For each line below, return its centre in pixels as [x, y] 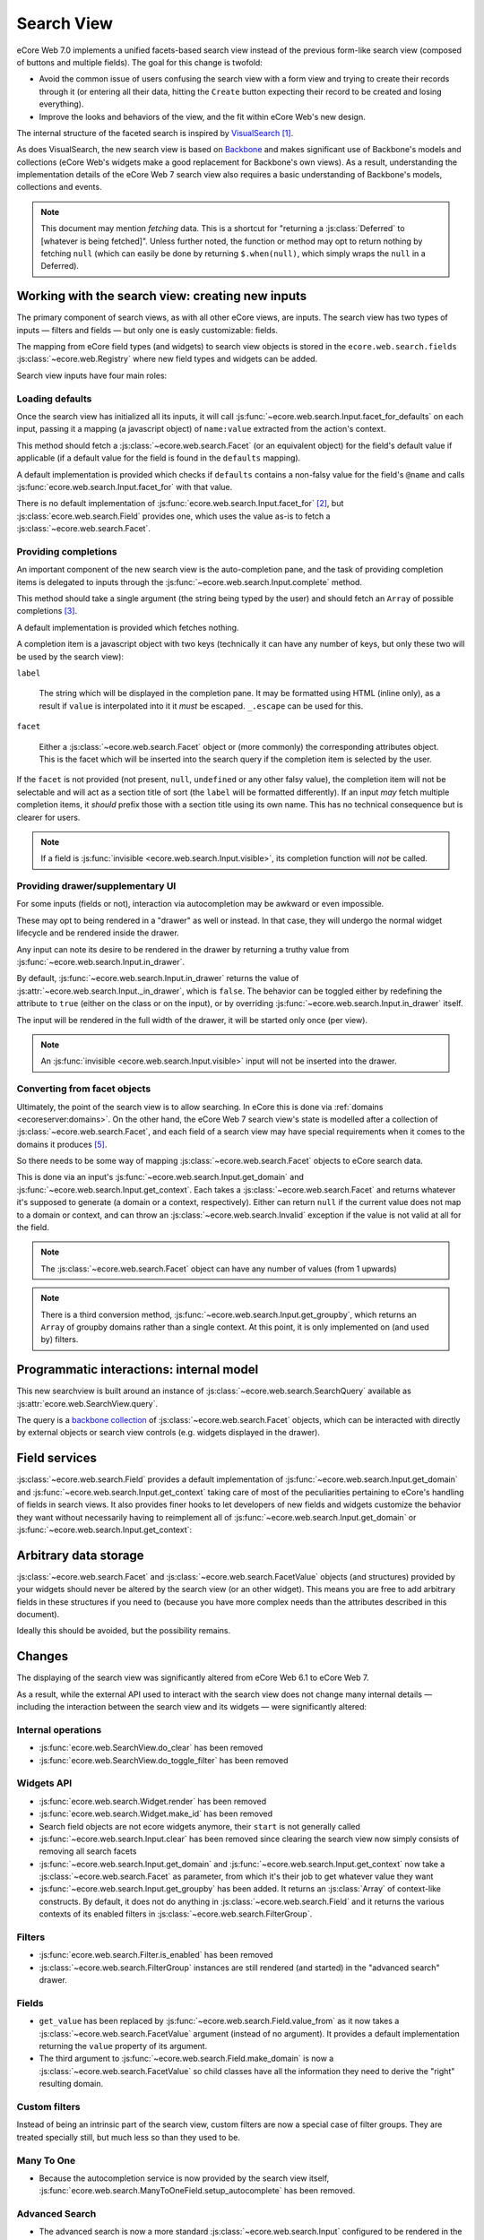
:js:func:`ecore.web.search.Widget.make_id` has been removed [156, 1814]
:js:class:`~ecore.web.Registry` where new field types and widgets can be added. [167, 359]
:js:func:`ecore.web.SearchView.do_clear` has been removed [151, 1748]
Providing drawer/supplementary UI [96, 886]
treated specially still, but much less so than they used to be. [129, 2137]
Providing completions [67, 551]
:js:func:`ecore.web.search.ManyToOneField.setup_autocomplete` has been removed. [197, 2191]
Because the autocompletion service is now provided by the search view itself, [184, 2178]
